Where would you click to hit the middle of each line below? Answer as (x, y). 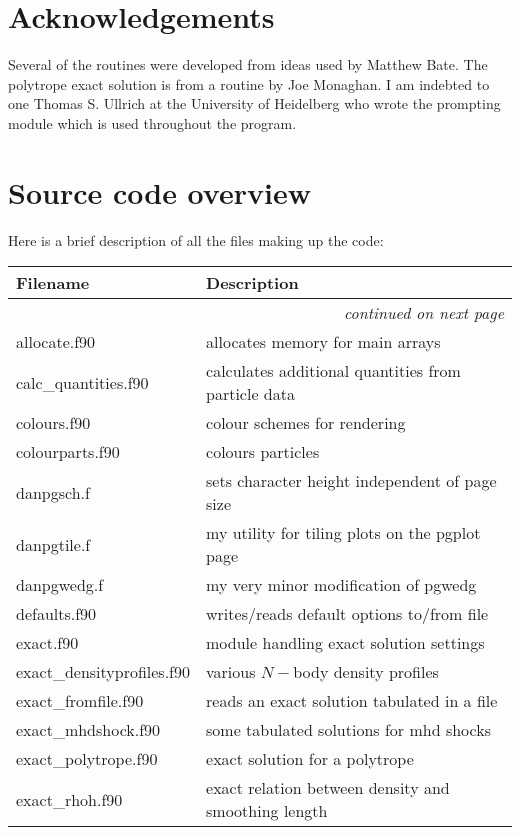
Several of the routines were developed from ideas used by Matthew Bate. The (248, 64)
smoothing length (267, 811)
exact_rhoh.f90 (69, 799)
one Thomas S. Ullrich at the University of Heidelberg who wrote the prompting (254, 103)
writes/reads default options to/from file (347, 614)
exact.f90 (47, 643)
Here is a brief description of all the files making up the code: (196, 239)
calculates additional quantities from (333, 371)
